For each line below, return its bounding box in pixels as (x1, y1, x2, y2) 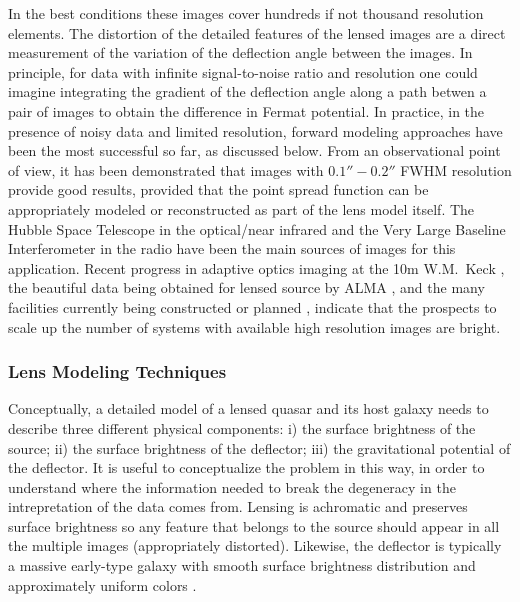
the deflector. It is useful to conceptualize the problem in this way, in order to (8, 457, 485, 478)
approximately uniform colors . (8, 574, 197, 595)
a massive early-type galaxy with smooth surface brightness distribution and (8, 555, 476, 576)
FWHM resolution (400, 159, 512, 180)
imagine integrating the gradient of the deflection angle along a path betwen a (8, 81, 487, 102)
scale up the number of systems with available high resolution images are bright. (8, 316, 501, 337)
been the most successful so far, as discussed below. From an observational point (8, 140, 501, 161)
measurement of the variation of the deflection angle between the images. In (8, 42, 473, 63)
